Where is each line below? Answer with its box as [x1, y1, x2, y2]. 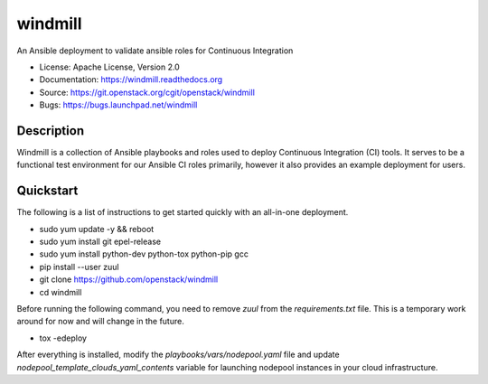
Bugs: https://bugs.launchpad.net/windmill [39, 99, 198, 110]
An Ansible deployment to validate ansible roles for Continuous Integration [16, 45, 294, 56]
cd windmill [39, 286, 82, 297]
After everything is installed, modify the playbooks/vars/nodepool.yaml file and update [16, 349, 340, 361]
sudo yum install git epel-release [39, 236, 162, 248]
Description [16, 123, 85, 138]
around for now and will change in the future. [16, 316, 184, 327]
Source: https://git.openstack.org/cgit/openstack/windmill [39, 87, 255, 98]
